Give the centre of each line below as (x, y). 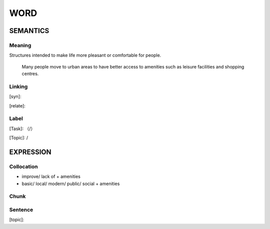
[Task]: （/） (22, 128)
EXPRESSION (30, 152)
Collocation (23, 166)
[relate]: (17, 105)
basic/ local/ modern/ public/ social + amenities (71, 183)
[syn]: (15, 96)
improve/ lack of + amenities (51, 176)
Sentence (21, 210)
